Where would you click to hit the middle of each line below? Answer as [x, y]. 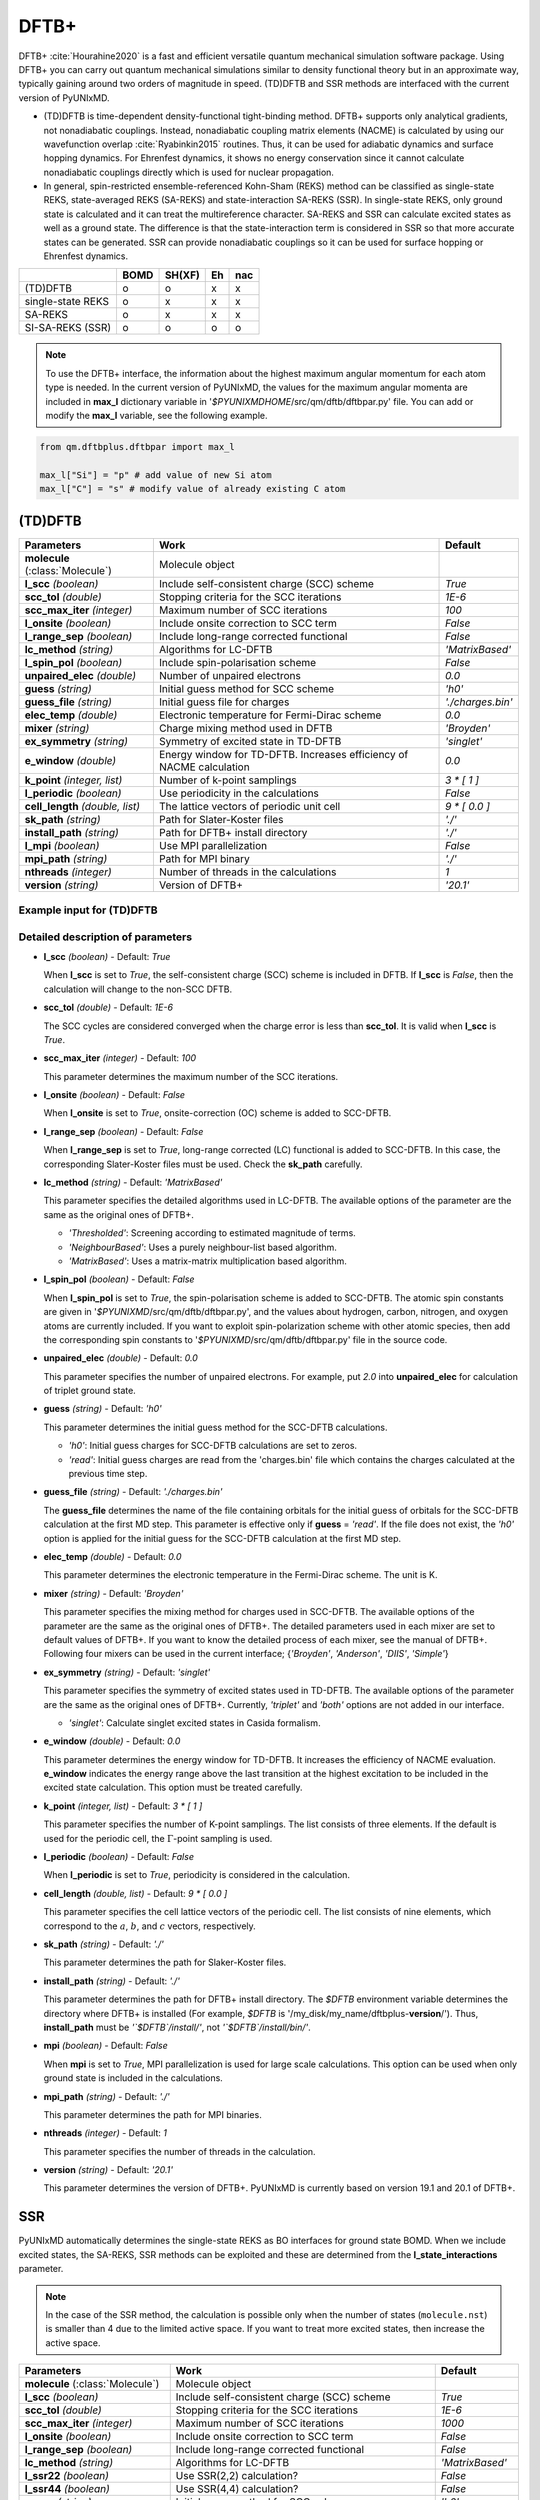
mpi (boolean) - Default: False [106, 2046]
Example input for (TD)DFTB [88, 910]
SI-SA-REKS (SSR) [68, 328]
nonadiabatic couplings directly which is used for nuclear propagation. [189, 172]
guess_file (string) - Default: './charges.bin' [133, 1492]
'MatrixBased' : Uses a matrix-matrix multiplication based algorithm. [207, 1261]
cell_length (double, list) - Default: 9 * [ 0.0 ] [135, 1893]
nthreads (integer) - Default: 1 [105, 2133]
